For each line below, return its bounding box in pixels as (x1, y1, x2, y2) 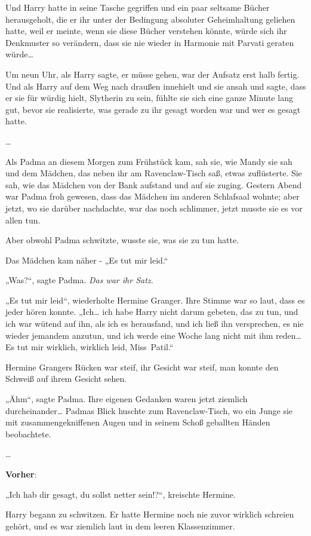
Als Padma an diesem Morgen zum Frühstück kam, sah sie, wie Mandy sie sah (5, 155, 292, 167)
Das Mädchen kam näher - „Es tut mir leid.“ (5, 253, 168, 266)
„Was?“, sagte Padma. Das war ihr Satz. (5, 274, 153, 286)
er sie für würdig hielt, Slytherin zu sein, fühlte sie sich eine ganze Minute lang (5, 91, 293, 104)
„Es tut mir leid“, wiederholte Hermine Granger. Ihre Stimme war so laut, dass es (5, 293, 305, 306)
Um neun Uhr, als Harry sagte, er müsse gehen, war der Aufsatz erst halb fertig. (5, 68, 300, 80)
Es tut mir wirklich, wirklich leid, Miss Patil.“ (5, 341, 174, 353)
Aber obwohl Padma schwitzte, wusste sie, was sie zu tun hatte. (5, 234, 239, 246)
